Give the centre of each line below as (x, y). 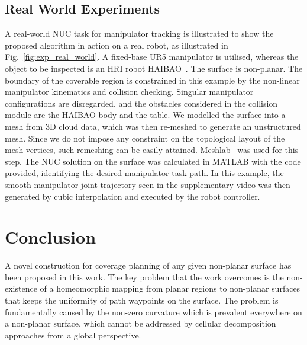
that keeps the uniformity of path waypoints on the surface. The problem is (142, 300)
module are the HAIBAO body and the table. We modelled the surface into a (145, 115)
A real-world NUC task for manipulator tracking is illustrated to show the (139, 33)
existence (21, 288)
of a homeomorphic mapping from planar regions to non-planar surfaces (170, 288)
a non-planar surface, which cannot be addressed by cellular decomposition (140, 323)
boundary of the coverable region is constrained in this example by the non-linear (152, 80)
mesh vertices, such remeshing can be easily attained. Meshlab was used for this (152, 150)
